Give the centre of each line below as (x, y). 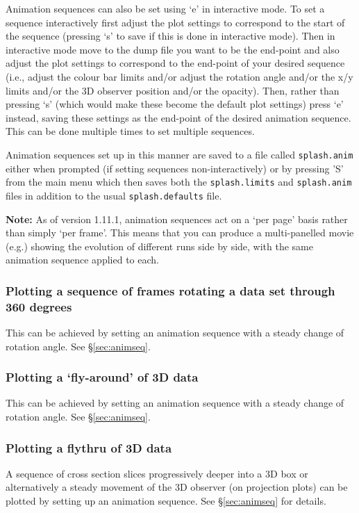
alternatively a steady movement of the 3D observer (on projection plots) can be (177, 487)
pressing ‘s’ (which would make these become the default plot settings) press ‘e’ (175, 104)
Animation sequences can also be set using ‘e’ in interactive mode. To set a (165, 8)
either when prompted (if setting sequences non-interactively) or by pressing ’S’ (175, 168)
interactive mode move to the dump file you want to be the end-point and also (173, 49)
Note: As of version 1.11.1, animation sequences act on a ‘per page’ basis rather (177, 219)
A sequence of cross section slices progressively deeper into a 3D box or (157, 473)
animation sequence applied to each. (82, 260)
